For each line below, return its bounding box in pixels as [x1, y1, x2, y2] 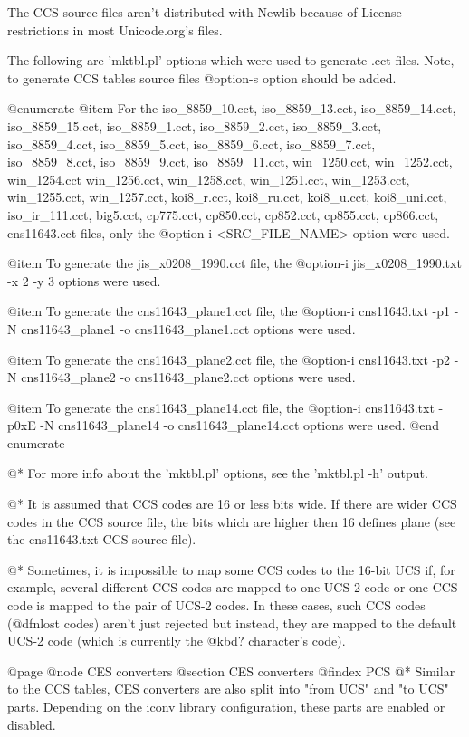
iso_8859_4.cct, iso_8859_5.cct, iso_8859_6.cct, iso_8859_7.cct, [7, 134, 376, 153]
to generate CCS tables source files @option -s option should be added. [7, 68, 397, 87]
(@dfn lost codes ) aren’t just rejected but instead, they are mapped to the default [7, 613, 457, 632]
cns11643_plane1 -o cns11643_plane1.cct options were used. [21, 319, 356, 338]
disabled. [7, 714, 56, 733]
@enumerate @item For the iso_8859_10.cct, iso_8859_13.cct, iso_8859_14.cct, [7, 99, 456, 118]
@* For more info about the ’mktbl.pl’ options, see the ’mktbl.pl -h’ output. [7, 464, 428, 483]
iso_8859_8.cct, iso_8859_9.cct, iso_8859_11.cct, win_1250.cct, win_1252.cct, [7, 152, 453, 171]
